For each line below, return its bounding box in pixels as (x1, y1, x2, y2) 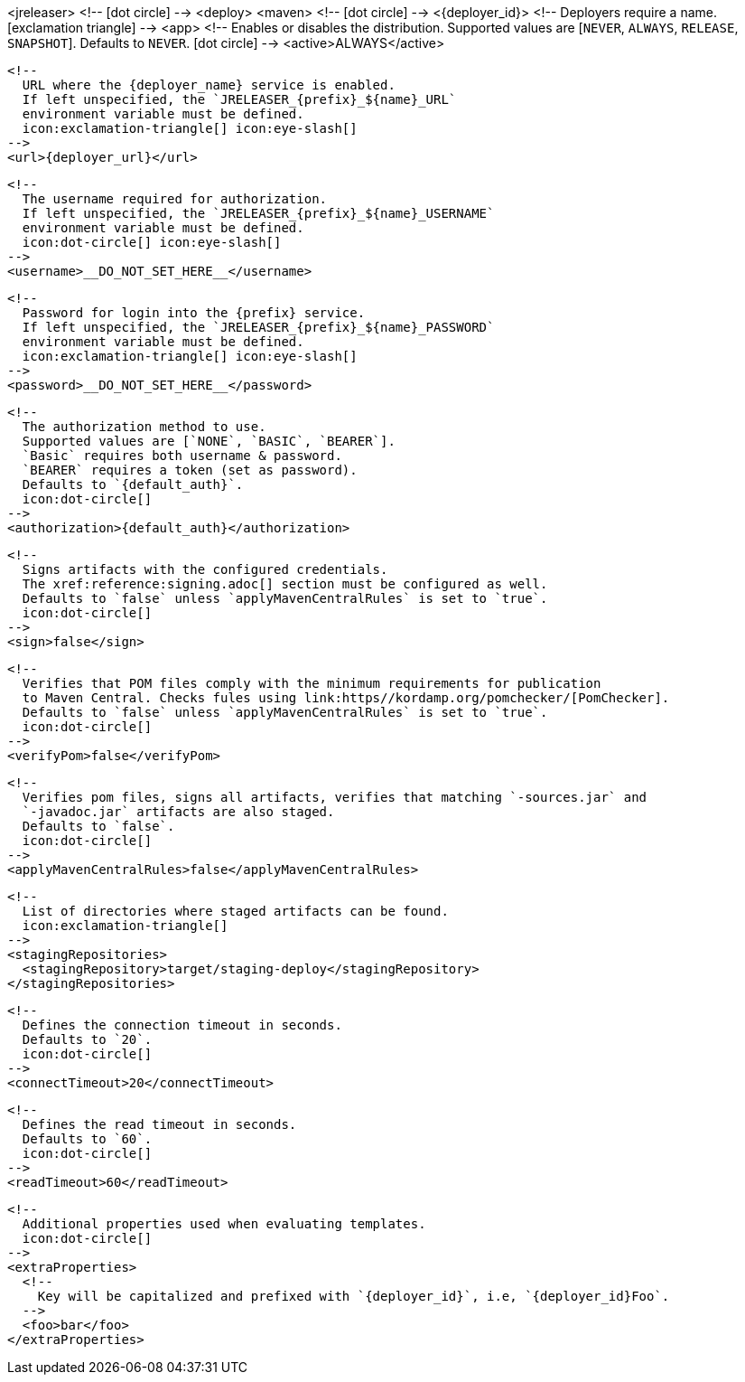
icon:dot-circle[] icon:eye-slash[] (22, 235, 282, 249)
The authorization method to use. (22, 419, 266, 434)
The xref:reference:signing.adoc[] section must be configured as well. (22, 577, 548, 591)
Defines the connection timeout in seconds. (22, 1018, 342, 1032)
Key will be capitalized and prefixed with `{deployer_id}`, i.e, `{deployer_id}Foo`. (37, 1289, 670, 1303)
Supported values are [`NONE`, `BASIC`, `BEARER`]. (22, 434, 396, 448)
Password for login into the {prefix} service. (22, 306, 366, 320)
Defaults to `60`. (22, 1132, 153, 1146)
